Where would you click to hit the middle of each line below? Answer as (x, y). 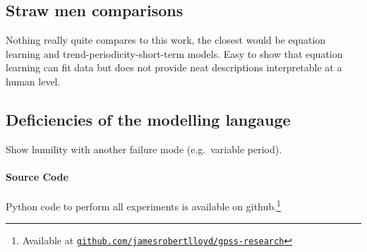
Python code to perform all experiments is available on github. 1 (143, 205)
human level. (33, 81)
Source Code (37, 176)
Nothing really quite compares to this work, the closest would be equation (166, 40)
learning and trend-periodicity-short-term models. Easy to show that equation (174, 53)
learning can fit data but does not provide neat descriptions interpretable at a (174, 67)
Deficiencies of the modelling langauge (148, 119)
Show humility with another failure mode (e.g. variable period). (144, 149)
